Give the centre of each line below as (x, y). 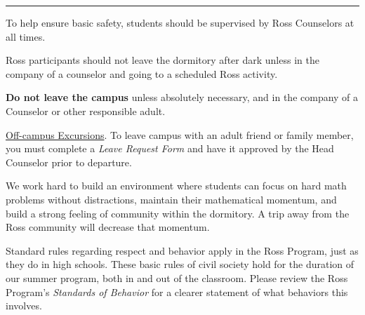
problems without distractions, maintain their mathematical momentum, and (171, 199)
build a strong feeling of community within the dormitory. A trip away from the (178, 213)
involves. (24, 306)
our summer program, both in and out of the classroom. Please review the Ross (177, 277)
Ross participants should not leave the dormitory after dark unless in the (162, 60)
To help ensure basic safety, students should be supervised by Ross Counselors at (180, 22)
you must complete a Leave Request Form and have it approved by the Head (170, 148)
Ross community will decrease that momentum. (108, 227)
